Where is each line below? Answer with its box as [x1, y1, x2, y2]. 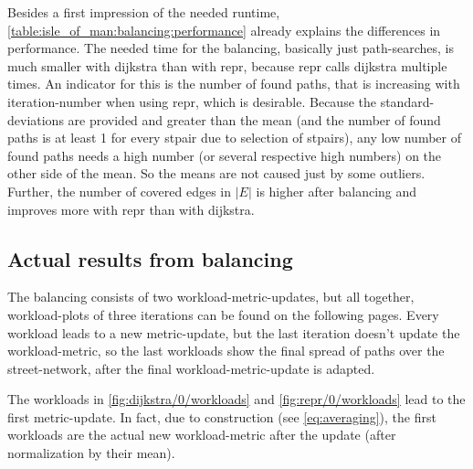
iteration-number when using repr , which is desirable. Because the [7, 91, 376, 111]
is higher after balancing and [256, 181, 417, 200]
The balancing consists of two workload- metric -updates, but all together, [7, 287, 415, 306]
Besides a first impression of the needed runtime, [7, 3, 280, 21]
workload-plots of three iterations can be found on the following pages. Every [7, 304, 439, 324]
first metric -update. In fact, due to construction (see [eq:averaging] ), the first [7, 407, 436, 426]
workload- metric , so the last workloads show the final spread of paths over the [7, 341, 445, 360]
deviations [7, 110, 64, 129]
